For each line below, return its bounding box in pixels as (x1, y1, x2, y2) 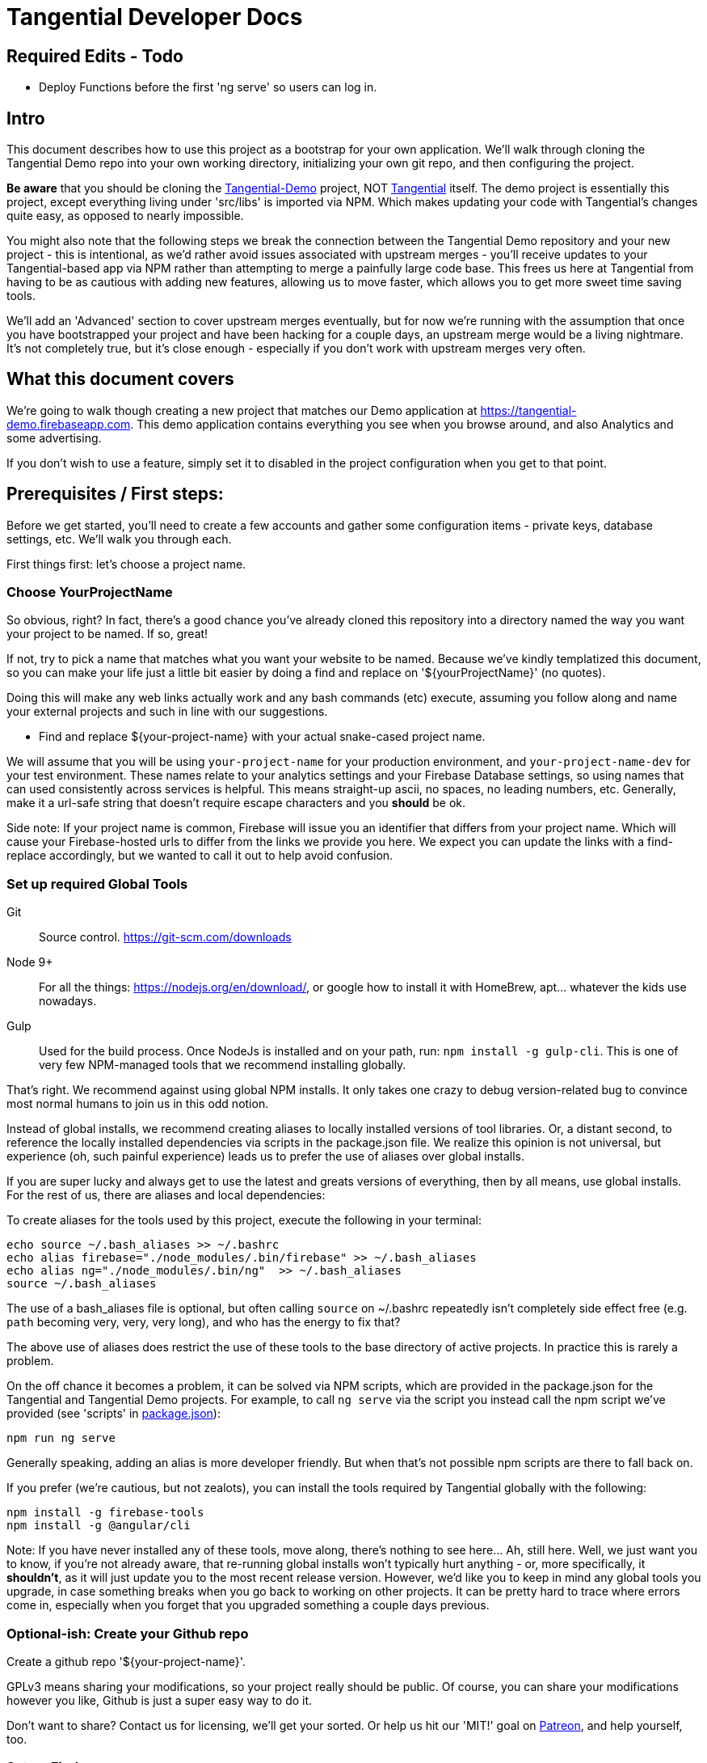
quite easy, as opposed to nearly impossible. (6, 209, 244, 223)
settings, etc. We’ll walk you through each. (6, 531, 232, 546)
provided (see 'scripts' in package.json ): (6, 1406, 221, 1421)
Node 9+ (6, 955, 53, 970)
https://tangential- (480, 403, 577, 417)
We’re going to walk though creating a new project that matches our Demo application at (6, 403, 478, 417)
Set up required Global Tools (6, 875, 188, 892)
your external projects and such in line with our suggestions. (6, 704, 328, 719)
